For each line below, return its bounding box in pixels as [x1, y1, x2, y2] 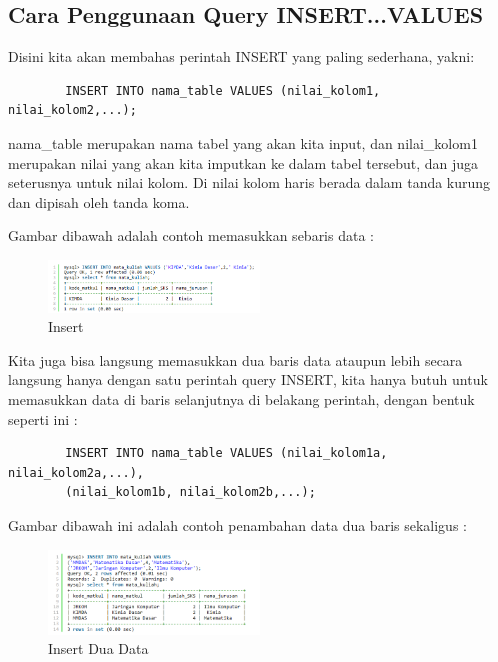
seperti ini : [8, 408, 78, 429]
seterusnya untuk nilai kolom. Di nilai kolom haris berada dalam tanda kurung [8, 172, 491, 193]
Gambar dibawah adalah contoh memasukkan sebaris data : [8, 225, 374, 246]
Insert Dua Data [48, 638, 149, 659]
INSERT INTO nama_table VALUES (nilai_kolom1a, [65, 446, 388, 461]
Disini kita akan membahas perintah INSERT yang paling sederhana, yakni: [8, 46, 475, 67]
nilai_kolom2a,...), [8, 465, 145, 480]
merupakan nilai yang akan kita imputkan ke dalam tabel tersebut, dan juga [8, 152, 478, 173]
